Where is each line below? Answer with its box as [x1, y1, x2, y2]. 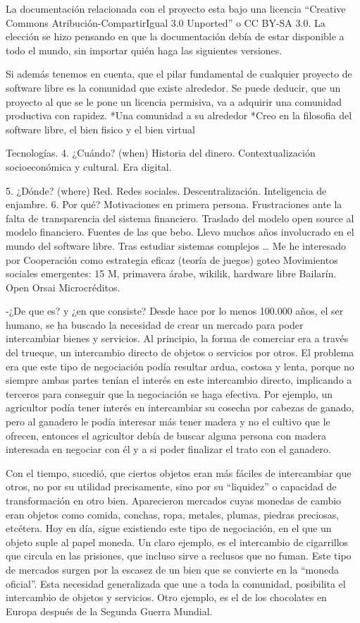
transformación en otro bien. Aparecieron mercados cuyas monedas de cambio [6, 493, 342, 507]
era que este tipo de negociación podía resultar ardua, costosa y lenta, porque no [6, 358, 354, 373]
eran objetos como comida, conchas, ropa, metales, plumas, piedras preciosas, [6, 507, 340, 521]
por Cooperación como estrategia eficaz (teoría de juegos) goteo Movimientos [6, 252, 338, 267]
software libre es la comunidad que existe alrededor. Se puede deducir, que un [6, 80, 341, 95]
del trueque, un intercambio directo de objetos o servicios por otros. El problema [6, 345, 354, 360]
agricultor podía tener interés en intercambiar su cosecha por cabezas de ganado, [6, 400, 354, 415]
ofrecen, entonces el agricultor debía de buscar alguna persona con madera [6, 428, 327, 442]
